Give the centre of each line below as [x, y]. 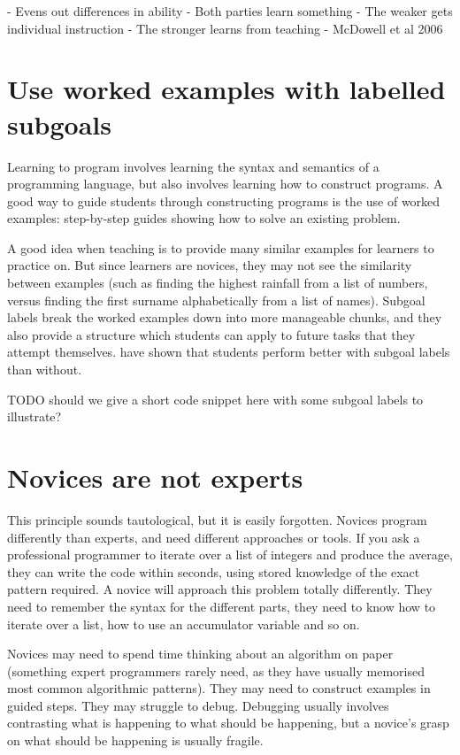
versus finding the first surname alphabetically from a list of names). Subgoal [216, 300]
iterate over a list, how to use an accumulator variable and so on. [184, 624]
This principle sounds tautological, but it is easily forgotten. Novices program [217, 519]
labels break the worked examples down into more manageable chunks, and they [225, 317]
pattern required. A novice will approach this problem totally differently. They [220, 589]
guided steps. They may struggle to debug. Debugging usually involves [198, 705]
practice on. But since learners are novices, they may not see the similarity [210, 265]
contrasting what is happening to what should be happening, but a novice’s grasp [228, 723]
